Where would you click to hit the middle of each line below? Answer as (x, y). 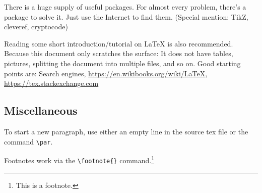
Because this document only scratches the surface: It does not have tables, (119, 53)
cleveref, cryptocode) (36, 27)
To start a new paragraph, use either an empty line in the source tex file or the (126, 131)
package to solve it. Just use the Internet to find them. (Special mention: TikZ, (126, 16)
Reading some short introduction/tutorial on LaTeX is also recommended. (119, 43)
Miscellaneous (41, 110)
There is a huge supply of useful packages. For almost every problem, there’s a (125, 7)
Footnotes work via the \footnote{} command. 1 (79, 159)
